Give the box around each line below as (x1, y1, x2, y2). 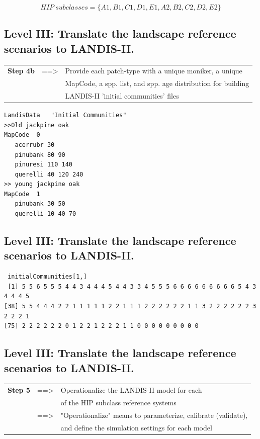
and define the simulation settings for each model (60, 422, 212, 432)
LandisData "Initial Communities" (4, 112, 127, 119)
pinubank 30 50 (15, 200, 65, 208)
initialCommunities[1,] (8, 273, 87, 281)
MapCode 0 (4, 131, 40, 139)
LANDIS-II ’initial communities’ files (65, 91, 179, 101)
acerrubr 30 (15, 141, 55, 148)
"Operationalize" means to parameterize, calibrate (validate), (60, 409, 248, 420)
